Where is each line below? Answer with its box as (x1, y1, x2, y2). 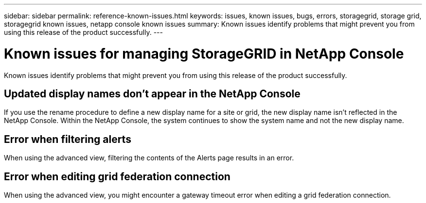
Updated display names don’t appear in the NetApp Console (4, 87, 301, 100)
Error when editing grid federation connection (4, 170, 231, 183)
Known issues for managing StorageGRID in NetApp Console (4, 45, 404, 62)
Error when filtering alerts (4, 133, 131, 145)
